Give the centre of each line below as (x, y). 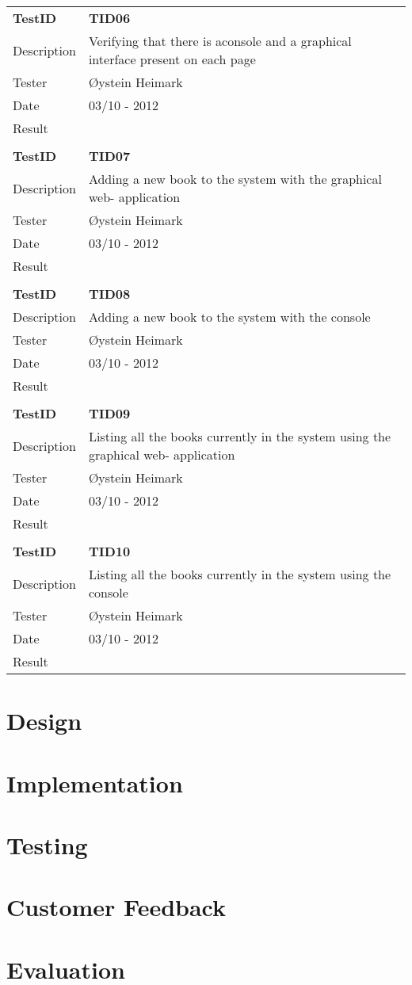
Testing (47, 844)
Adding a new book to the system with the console (229, 317)
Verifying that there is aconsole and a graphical (220, 41)
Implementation (95, 783)
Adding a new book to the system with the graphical (235, 179)
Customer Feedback (116, 907)
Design (44, 721)
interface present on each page (172, 59)
